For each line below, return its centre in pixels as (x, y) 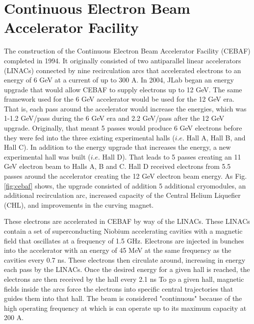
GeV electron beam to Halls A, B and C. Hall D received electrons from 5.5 (117, 166)
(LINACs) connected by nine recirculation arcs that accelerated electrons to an (123, 70)
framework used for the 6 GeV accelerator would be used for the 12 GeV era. (119, 99)
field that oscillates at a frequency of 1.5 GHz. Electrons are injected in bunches (124, 240)
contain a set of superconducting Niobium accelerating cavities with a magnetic (123, 231)
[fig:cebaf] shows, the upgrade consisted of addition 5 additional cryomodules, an (125, 185)
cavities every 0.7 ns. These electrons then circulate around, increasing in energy (125, 259)
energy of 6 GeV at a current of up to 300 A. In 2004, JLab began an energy (119, 80)
